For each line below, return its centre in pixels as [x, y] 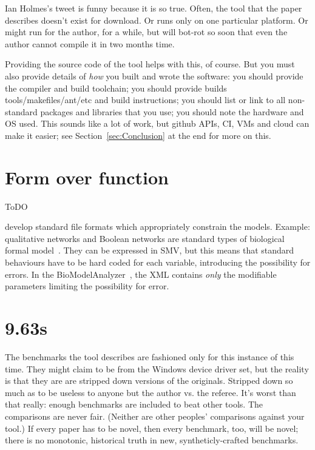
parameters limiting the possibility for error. [87, 286]
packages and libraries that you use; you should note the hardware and [172, 111]
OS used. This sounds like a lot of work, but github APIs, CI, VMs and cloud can [157, 123]
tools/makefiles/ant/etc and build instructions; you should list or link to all [145, 100]
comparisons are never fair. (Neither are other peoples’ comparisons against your [155, 416]
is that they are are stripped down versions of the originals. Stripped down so [149, 381]
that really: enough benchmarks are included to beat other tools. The [134, 404]
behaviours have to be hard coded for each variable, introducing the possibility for [158, 262]
